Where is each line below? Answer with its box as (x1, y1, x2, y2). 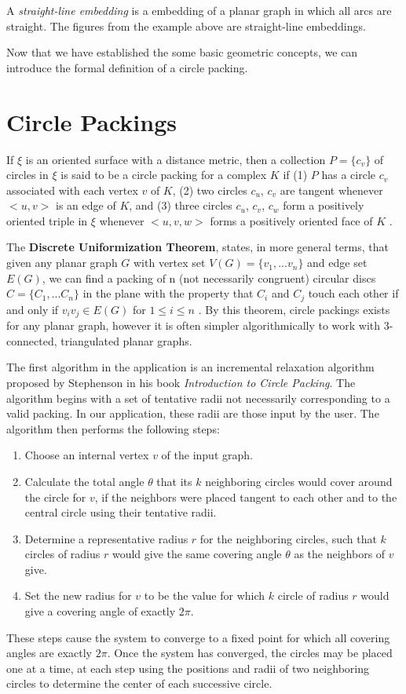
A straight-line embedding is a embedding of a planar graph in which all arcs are (6, 2, 392, 18)
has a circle (321, 166, 375, 183)
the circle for (24, 488, 86, 505)
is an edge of (56, 197, 116, 214)
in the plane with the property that (82, 285, 254, 301)
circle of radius (277, 587, 349, 604)
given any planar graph (6, 254, 118, 271)
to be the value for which (144, 587, 265, 604)
